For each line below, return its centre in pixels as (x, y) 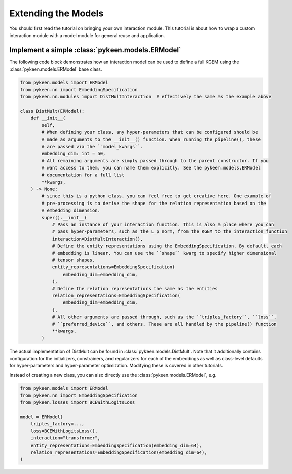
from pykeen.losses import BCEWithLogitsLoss (78, 403)
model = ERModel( (42, 417)
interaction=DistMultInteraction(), (98, 239)
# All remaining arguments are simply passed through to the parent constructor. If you (155, 161)
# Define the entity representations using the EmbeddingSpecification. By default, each (167, 246)
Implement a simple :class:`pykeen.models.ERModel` (96, 50)
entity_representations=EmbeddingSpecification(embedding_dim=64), (116, 445)
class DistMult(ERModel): (52, 111)
